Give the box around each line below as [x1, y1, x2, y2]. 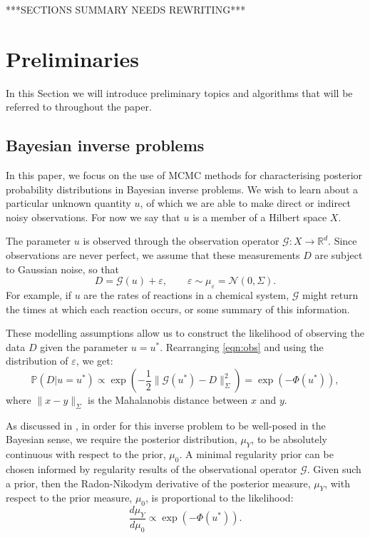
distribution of [6, 353, 68, 368]
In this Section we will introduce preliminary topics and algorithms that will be [6, 85, 353, 100]
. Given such [307, 462, 361, 477]
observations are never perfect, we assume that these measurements [6, 248, 300, 263]
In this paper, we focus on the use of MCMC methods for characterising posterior [6, 168, 363, 183]
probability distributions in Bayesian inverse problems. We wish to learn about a [6, 181, 359, 196]
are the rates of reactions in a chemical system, [83, 288, 289, 303]
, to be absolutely [251, 432, 327, 447]
